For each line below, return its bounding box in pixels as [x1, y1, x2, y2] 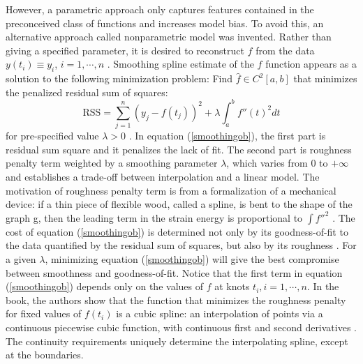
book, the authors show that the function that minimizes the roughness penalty [6, 292, 346, 307]
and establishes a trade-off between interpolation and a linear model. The [6, 169, 320, 183]
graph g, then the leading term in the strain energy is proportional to [6, 210, 303, 225]
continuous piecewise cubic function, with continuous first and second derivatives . [6, 319, 357, 334]
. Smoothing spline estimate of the [107, 56, 254, 71]
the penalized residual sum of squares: [6, 84, 168, 99]
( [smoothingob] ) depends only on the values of [6, 279, 203, 294]
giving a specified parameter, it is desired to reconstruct [6, 43, 244, 57]
